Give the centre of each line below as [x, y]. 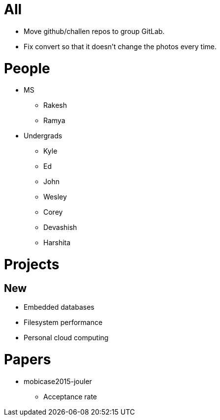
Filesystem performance [63, 323]
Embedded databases [59, 307]
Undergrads [43, 136]
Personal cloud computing [66, 338]
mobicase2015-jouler [58, 381]
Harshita [57, 243]
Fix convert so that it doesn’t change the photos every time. [120, 46]
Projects [32, 264]
